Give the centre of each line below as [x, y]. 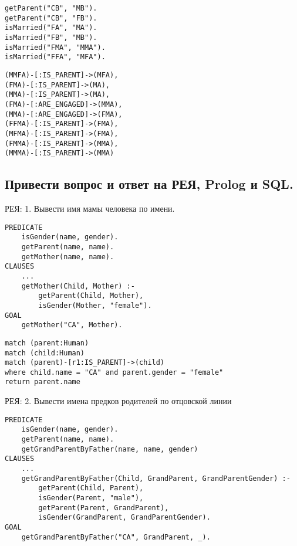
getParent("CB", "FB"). [51, 18]
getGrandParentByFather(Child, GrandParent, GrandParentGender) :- [156, 478]
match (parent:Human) [47, 343]
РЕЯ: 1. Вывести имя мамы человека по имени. [90, 208]
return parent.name [43, 382]
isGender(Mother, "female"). [95, 305]
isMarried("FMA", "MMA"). [55, 47]
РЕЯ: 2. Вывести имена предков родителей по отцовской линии [118, 401]
